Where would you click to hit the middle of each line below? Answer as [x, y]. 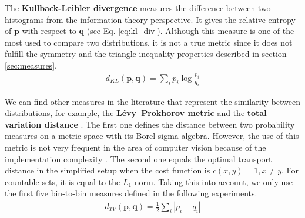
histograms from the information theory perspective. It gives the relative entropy [150, 19]
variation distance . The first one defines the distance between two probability [150, 124]
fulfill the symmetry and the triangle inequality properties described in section [146, 54]
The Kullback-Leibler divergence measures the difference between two [138, 8]
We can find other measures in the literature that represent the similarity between [153, 101]
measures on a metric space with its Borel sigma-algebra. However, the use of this [152, 136]
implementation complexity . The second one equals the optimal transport [138, 159]
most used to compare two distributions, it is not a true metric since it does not [149, 42]
